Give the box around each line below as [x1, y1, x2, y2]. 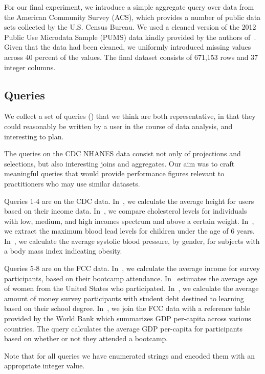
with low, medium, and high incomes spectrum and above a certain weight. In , [4, 215, 254, 226]
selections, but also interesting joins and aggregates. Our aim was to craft [4, 158, 235, 169]
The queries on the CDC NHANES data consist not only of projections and [4, 148, 241, 159]
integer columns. [4, 61, 56, 72]
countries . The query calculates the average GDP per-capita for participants [4, 323, 243, 334]
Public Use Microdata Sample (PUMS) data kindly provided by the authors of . [4, 31, 256, 42]
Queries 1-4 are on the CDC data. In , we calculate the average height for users [4, 195, 254, 206]
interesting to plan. [4, 131, 64, 141]
